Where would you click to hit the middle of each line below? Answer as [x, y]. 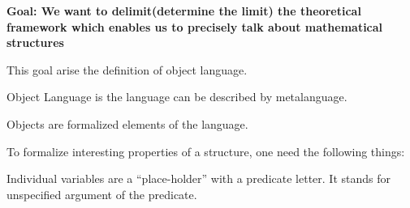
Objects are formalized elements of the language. [127, 123]
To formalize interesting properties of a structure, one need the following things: [206, 151]
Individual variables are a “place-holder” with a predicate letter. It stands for [199, 178]
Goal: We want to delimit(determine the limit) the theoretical [184, 11]
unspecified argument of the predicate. [102, 194]
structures [35, 42]
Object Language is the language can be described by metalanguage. [177, 97]
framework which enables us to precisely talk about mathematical [195, 26]
